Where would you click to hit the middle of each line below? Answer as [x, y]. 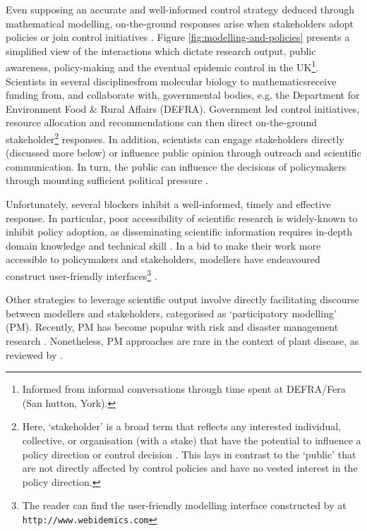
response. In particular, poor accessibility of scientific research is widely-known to [182, 218]
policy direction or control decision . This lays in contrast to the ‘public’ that [189, 454]
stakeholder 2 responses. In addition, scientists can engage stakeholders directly [175, 138]
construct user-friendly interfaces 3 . [82, 275]
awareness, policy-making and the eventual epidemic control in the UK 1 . [162, 66]
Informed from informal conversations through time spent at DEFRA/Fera [184, 389]
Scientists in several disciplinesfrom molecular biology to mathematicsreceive [171, 81]
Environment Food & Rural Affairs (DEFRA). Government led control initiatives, [183, 108]
